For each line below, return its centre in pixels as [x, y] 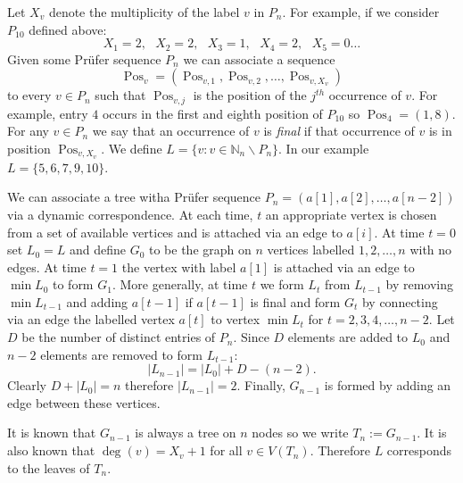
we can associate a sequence [259, 58]
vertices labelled [311, 250]
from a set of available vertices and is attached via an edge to [175, 232]
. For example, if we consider [361, 12]
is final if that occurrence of [339, 131]
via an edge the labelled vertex [91, 319]
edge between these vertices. [84, 402]
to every [29, 95]
